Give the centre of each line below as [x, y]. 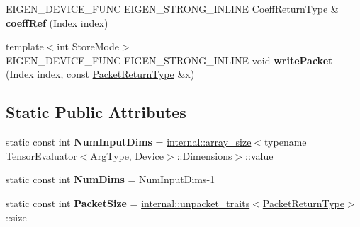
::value [259, 155]
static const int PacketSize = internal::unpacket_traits [128, 203]
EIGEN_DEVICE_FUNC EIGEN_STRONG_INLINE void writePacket [169, 60]
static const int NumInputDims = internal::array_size [129, 142]
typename [286, 142]
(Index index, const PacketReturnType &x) [100, 74]
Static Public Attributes [96, 112]
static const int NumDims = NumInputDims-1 [111, 179]
